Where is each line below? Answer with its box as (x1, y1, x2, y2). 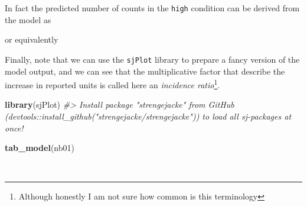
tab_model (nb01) (5, 141, 74, 154)
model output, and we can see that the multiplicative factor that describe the (5, 65, 285, 77)
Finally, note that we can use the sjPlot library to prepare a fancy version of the (5, 53, 300, 65)
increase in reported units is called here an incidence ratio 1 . (5, 77, 220, 91)
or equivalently (5, 33, 58, 46)
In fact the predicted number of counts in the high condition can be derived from (5, 2, 300, 14)
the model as (5, 13, 51, 25)
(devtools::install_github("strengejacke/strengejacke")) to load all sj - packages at (5, 110, 292, 122)
